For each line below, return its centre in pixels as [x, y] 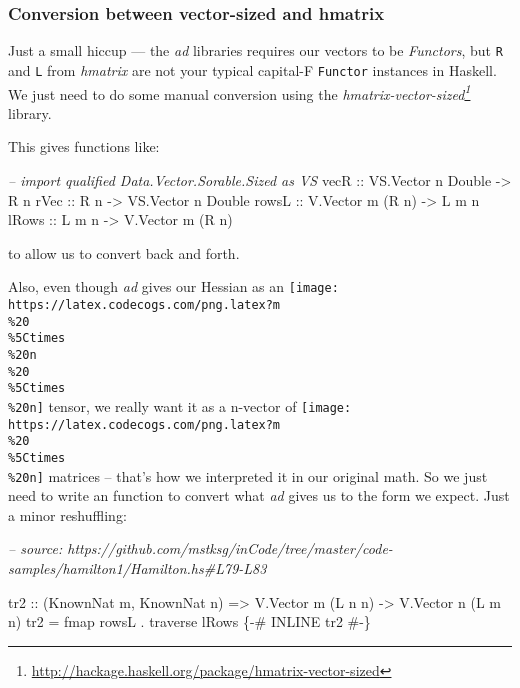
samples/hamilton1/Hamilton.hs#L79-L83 [137, 568]
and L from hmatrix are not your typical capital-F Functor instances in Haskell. [252, 69]
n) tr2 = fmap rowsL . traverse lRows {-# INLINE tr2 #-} [189, 621]
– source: [35, 548]
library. [30, 112]
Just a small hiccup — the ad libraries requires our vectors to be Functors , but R [255, 50]
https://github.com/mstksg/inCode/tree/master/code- [230, 548]
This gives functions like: [84, 146]
